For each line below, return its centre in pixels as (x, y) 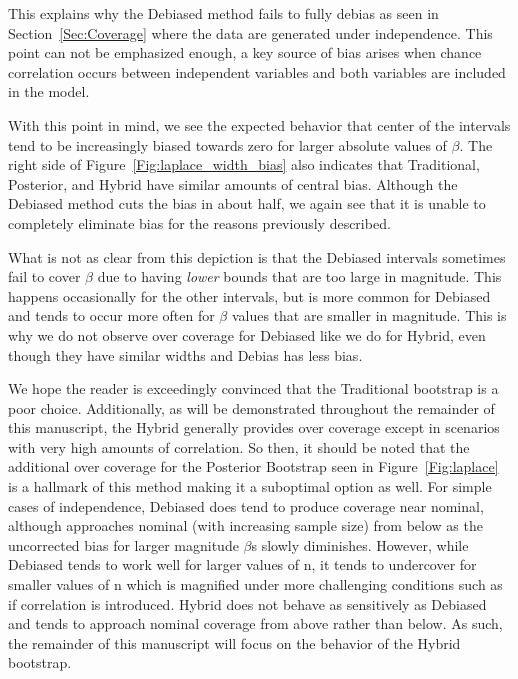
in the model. (49, 91)
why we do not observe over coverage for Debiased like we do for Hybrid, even (247, 334)
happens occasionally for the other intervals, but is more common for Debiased (249, 295)
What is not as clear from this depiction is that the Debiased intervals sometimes (257, 256)
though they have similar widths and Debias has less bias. (185, 354)
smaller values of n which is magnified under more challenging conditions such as (255, 584)
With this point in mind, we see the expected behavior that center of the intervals (259, 124)
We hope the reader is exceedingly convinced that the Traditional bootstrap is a (253, 388)
